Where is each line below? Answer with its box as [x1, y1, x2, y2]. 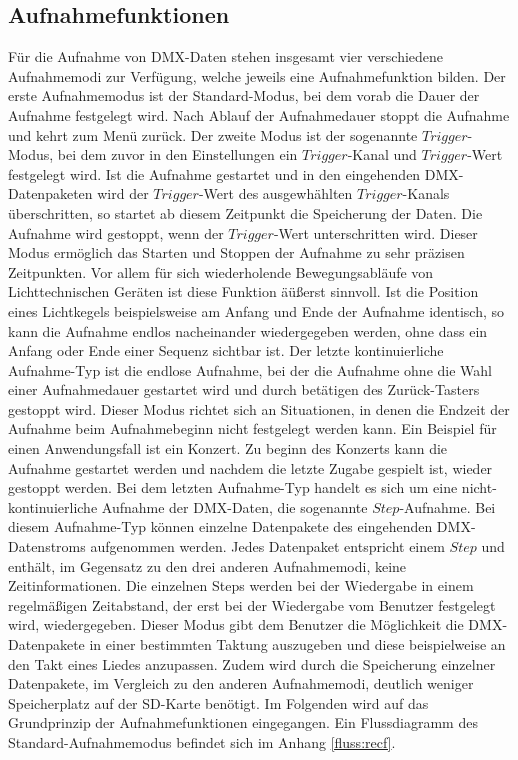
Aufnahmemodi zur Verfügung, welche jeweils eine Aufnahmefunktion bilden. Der [8, 65, 506, 86]
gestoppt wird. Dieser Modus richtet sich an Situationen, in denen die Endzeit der [8, 398, 510, 419]
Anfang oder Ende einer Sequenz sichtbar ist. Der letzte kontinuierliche [8, 340, 444, 361]
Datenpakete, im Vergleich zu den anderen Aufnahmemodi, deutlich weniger [8, 673, 474, 694]
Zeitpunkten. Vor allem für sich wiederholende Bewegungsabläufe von [8, 261, 434, 282]
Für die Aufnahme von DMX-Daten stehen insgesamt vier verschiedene [8, 46, 444, 67]
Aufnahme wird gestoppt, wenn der [8, 222, 224, 243]
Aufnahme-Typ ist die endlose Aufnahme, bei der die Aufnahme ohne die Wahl [8, 359, 492, 380]
